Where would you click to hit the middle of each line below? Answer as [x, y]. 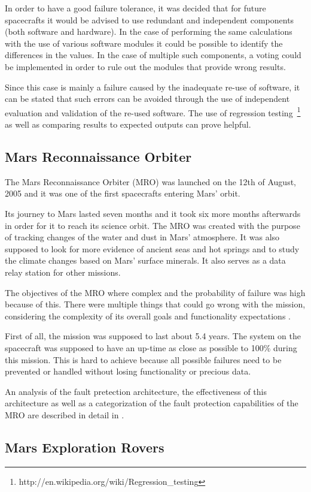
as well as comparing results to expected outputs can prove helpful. [128, 124]
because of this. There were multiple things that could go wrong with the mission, [155, 304]
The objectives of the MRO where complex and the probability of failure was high [155, 292]
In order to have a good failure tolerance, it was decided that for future [135, 8]
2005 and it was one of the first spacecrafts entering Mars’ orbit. [123, 193]
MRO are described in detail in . [65, 414]
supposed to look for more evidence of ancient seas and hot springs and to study [152, 248]
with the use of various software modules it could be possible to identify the [144, 43]
